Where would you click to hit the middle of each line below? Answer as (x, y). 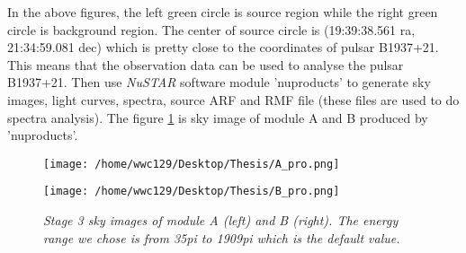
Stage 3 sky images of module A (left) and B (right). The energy (221, 220)
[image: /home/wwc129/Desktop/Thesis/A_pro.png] (192, 164)
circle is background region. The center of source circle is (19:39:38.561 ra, (211, 29)
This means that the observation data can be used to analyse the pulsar (206, 64)
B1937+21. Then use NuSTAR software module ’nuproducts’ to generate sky (219, 82)
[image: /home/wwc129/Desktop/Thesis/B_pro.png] (192, 192)
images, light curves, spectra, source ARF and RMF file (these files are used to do (233, 99)
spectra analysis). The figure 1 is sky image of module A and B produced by (218, 117)
